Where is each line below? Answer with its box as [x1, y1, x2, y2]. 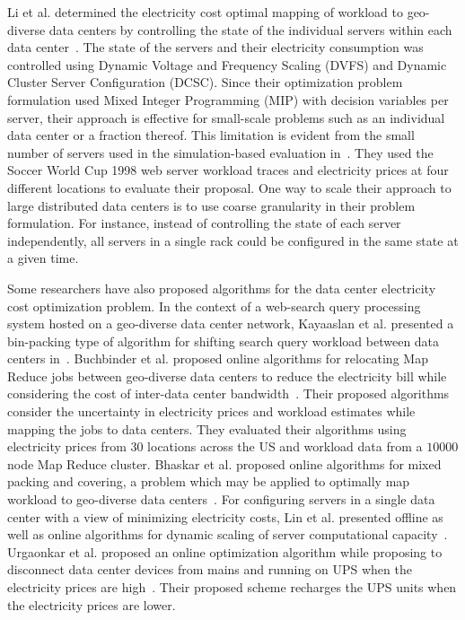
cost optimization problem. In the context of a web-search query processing [7, 296, 421, 315]
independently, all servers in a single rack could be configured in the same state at [7, 231, 459, 249]
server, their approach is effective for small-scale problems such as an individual [7, 108, 445, 127]
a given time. [7, 249, 79, 267]
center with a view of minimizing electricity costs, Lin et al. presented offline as [7, 507, 443, 526]
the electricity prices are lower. [7, 595, 176, 614]
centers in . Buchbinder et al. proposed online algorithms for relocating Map [7, 349, 428, 368]
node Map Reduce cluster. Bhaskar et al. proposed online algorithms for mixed [7, 454, 442, 473]
